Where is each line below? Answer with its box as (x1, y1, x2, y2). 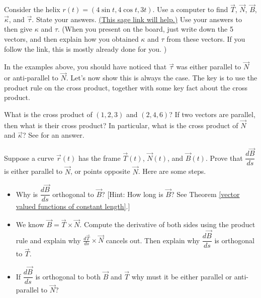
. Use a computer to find (152, 4, 228, 15)
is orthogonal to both (35, 271, 101, 281)
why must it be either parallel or (131, 271, 232, 281)
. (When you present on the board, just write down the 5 (57, 24, 233, 34)
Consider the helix (4, 4, 60, 15)
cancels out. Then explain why (106, 235, 200, 245)
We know (16, 219, 44, 230)
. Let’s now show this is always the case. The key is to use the (66, 72, 257, 83)
